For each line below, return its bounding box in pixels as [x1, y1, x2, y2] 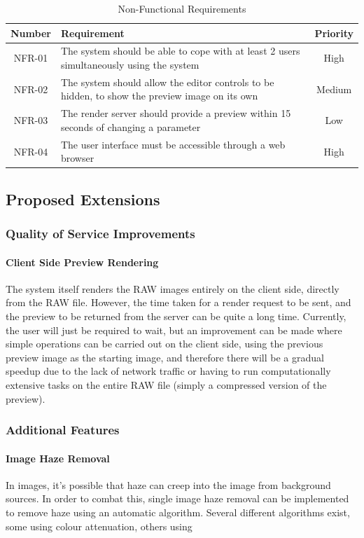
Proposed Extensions [6, 188, 160, 209]
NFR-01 [13, 50, 48, 65]
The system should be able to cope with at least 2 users [60, 43, 300, 58]
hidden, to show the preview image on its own [60, 88, 258, 103]
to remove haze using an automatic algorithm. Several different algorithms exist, [6, 505, 350, 520]
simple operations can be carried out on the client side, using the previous [6, 336, 323, 351]
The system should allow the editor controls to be [60, 74, 274, 89]
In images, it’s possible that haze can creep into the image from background [6, 477, 331, 492]
